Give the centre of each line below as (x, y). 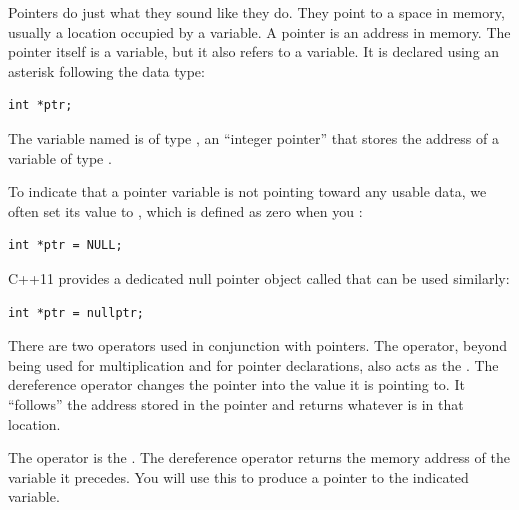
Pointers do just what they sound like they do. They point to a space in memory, (256, 12)
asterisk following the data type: (106, 70)
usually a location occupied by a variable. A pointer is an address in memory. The (259, 31)
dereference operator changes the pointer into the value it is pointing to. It (236, 384)
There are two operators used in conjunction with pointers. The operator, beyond (258, 345)
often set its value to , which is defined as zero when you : (185, 210)
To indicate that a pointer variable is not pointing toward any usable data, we (247, 191)
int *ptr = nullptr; (76, 312)
